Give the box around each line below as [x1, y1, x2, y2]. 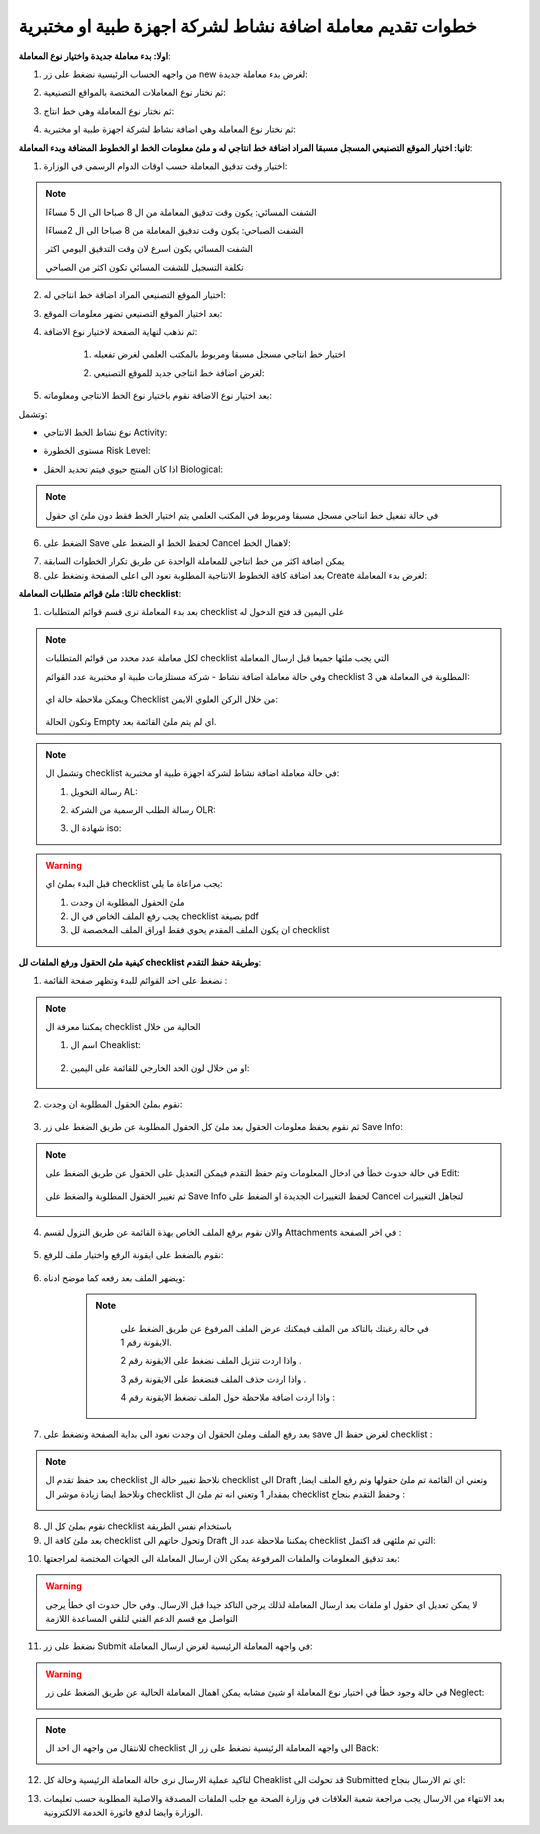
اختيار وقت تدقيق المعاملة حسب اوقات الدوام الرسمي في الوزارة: [43, 160, 288, 172]
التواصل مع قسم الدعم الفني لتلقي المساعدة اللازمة [45, 1613, 239, 1625]
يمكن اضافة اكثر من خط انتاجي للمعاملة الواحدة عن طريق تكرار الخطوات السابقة [43, 555, 345, 567]
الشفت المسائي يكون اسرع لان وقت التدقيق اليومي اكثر [45, 243, 254, 255]
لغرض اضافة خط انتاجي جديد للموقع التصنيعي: [93, 366, 265, 379]
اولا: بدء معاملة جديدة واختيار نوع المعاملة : [18, 50, 171, 62]
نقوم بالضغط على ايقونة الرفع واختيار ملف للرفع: [43, 1249, 224, 1261]
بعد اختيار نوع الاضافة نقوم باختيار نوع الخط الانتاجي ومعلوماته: [43, 390, 272, 402]
